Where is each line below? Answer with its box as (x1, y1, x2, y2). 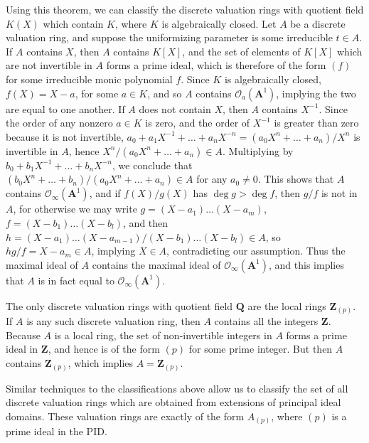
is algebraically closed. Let (161, 16, 277, 31)
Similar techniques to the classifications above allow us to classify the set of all (6, 380, 348, 395)
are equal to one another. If (6, 101, 125, 116)
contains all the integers (214, 314, 319, 329)
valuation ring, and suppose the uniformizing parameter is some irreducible (6, 30, 333, 45)
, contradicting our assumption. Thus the (166, 243, 346, 258)
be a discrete (290, 16, 346, 31)
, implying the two (276, 85, 356, 100)
